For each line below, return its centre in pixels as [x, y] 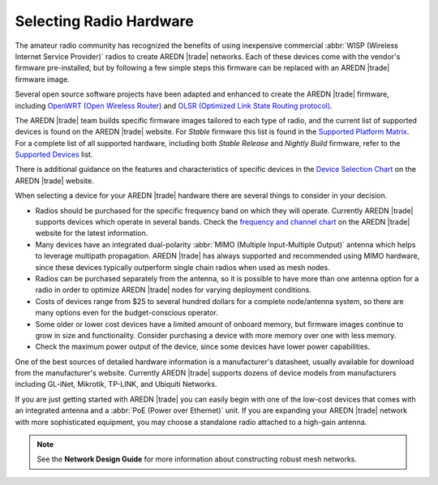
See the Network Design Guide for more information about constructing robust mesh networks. [197, 459]
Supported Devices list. [54, 155]
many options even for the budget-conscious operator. [127, 313]
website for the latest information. [92, 233]
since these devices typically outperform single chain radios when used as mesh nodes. [182, 267]
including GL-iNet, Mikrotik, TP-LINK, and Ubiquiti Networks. [116, 384]
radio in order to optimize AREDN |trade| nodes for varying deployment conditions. [173, 290]
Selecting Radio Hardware [104, 21]
